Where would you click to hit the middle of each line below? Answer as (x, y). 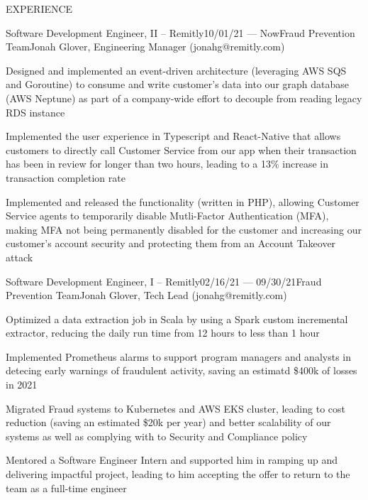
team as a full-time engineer (66, 488)
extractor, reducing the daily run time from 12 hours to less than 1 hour (163, 333)
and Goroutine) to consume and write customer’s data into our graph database (178, 84)
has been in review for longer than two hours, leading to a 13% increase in (167, 164)
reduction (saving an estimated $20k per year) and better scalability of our (168, 422)
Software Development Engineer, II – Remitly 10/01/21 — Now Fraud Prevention (180, 32)
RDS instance (35, 112)
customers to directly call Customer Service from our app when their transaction (181, 150)
